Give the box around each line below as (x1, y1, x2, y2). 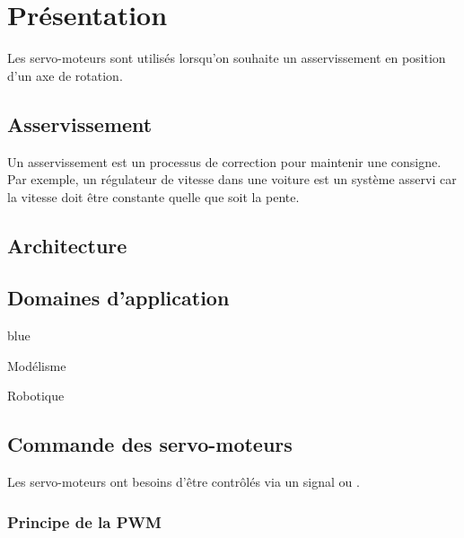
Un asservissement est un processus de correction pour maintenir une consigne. (7, 152, 442, 171)
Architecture (7, 231, 127, 259)
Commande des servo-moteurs (7, 430, 293, 458)
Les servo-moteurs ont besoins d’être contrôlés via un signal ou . (7, 472, 360, 491)
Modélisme (7, 356, 66, 375)
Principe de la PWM (7, 510, 162, 533)
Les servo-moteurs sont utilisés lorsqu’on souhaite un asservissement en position (7, 49, 446, 67)
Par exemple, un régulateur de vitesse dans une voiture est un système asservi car (7, 170, 457, 189)
